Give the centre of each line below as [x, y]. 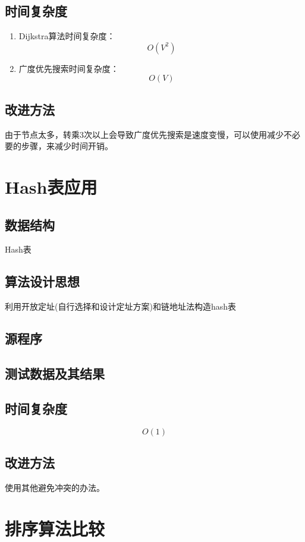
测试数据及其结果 [55, 373]
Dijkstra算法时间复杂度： [67, 36]
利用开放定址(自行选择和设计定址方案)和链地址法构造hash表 [120, 306]
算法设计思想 [42, 281]
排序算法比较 [55, 528]
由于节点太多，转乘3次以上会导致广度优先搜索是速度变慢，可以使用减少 [144, 134]
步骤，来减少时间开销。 [67, 146]
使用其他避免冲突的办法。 [55, 487]
